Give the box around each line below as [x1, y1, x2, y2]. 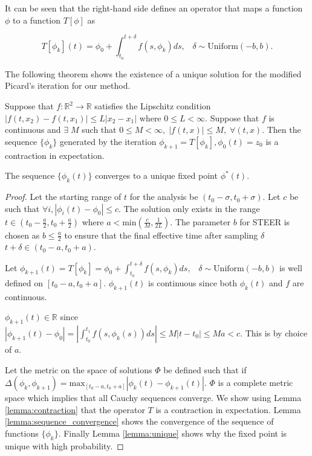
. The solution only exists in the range [119, 202, 260, 214]
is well [279, 261, 302, 274]
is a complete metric [218, 376, 293, 389]
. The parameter [170, 215, 230, 228]
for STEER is [239, 215, 290, 228]
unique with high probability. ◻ [5, 439, 124, 452]
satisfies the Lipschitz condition [94, 100, 211, 112]
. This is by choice [240, 326, 308, 339]
